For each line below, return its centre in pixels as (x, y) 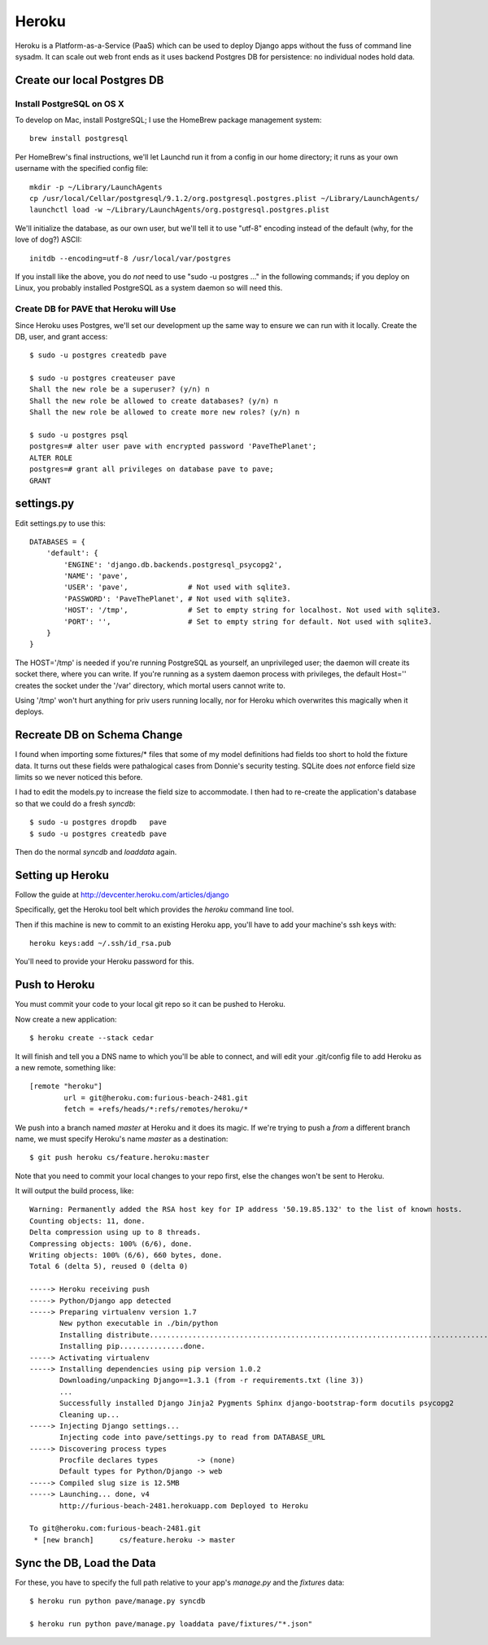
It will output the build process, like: (74, 1191)
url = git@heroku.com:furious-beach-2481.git (156, 1098)
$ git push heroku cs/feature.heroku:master (120, 1157)
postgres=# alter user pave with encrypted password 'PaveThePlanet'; (173, 446)
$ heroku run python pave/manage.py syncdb (118, 1601)
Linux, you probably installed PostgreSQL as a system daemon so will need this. (149, 288)
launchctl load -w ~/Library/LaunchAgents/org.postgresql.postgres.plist (180, 210)
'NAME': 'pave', (96, 576)
